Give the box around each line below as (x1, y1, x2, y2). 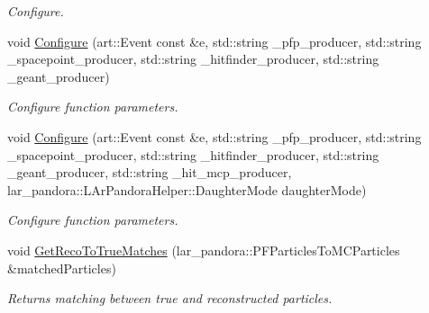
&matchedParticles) (7, 258, 116, 277)
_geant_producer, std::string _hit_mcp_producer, (7, 163, 292, 182)
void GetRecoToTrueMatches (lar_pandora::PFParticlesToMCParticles (7, 240, 400, 259)
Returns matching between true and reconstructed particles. (7, 289, 333, 308)
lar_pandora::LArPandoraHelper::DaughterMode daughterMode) (7, 180, 367, 199)
